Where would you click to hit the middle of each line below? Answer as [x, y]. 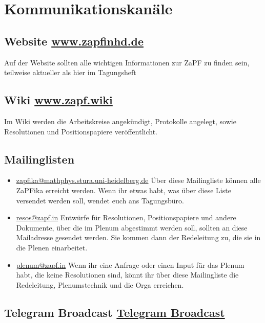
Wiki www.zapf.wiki [58, 100]
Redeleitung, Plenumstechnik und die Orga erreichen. [100, 284]
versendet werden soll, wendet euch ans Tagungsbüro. [100, 200]
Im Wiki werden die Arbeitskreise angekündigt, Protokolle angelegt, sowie [120, 121]
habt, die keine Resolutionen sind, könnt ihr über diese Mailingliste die [127, 275]
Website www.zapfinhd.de [74, 41]
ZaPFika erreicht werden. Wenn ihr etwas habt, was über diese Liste [124, 190]
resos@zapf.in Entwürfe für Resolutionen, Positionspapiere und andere [126, 217]
